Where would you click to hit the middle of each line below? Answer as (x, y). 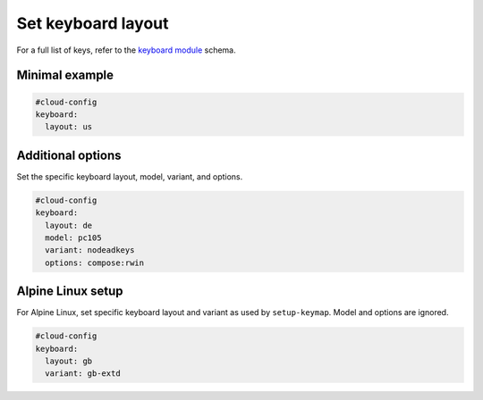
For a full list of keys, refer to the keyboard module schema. (126, 50)
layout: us (69, 127)
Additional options (69, 155)
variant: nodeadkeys (90, 250)
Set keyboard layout (93, 23)
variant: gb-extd (83, 374)
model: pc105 (73, 237)
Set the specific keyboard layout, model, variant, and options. (130, 176)
